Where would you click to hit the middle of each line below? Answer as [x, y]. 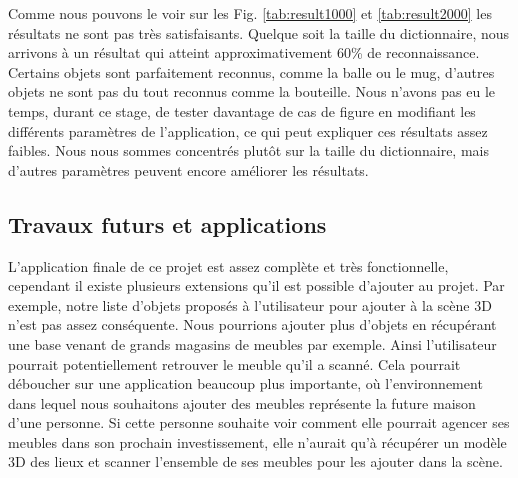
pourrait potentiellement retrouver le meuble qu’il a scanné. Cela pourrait [234, 363]
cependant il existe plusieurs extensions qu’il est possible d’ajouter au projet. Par [256, 285]
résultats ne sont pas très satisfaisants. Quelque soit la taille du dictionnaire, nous [259, 32]
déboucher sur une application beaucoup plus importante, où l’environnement [245, 383]
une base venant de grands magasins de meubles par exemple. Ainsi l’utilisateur [252, 343]
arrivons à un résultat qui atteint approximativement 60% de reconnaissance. [244, 52]
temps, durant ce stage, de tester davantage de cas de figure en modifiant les [242, 110]
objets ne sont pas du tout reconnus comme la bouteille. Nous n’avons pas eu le [252, 91]
